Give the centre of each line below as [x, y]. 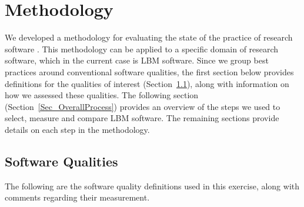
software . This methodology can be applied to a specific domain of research [142, 49]
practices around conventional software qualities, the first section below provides [149, 71]
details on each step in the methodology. [77, 129]
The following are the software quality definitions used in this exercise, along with [152, 186]
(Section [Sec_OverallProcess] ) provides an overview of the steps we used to [143, 106]
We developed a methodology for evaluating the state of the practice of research [149, 37]
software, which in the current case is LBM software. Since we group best [137, 60]
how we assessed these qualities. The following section [102, 95]
